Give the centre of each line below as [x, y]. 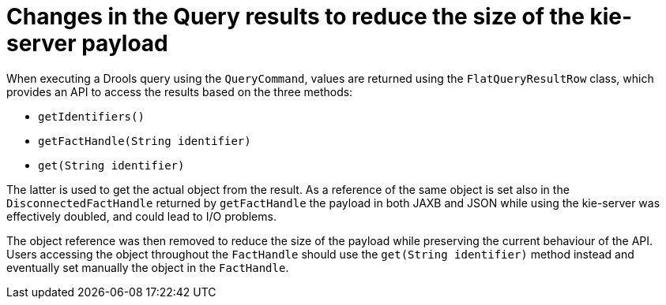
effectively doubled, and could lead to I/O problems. [141, 216]
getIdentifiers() [91, 116]
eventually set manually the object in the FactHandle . [148, 267]
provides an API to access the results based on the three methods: [180, 91]
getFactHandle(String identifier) [145, 141]
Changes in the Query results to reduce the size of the [295, 17]
